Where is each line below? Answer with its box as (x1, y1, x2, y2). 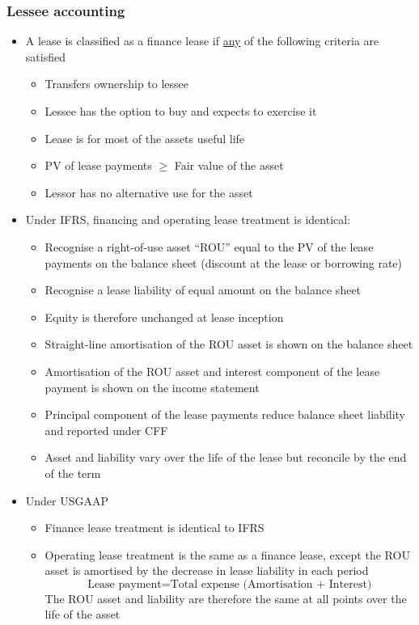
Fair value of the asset (174, 157, 284, 174)
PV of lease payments (44, 157, 152, 174)
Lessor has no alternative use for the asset (44, 184, 253, 201)
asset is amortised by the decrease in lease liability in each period (44, 562, 369, 579)
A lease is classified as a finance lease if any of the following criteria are (25, 32, 379, 49)
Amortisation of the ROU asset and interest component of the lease (44, 362, 380, 379)
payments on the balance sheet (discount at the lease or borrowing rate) (44, 254, 403, 271)
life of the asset (44, 606, 121, 623)
